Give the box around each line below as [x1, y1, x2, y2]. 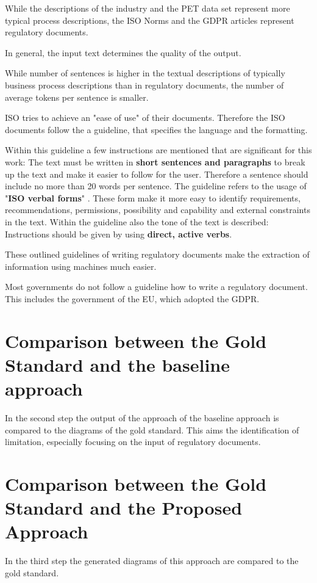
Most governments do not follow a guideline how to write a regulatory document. [5, 280, 308, 293]
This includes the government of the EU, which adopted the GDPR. [5, 292, 260, 305]
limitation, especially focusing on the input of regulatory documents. [5, 435, 261, 448]
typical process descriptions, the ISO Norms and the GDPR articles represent [5, 13, 294, 26]
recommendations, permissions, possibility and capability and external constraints [5, 203, 310, 216]
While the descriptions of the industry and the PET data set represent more [5, 2, 290, 14]
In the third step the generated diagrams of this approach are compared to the [5, 554, 299, 567]
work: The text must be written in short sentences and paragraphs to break [5, 155, 305, 168]
